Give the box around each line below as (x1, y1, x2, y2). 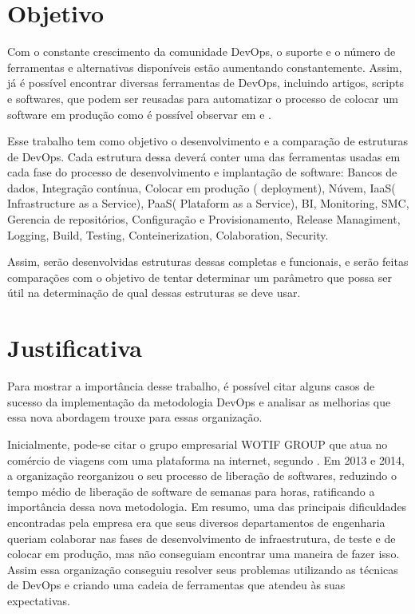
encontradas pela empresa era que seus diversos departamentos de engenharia (7, 513, 385, 530)
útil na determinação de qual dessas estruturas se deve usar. (7, 284, 301, 301)
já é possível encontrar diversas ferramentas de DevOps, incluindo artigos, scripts (7, 74, 404, 91)
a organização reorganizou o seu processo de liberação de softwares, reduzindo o (7, 467, 397, 484)
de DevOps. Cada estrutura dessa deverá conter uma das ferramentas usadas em (7, 148, 401, 164)
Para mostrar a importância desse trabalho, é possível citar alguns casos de (7, 378, 375, 394)
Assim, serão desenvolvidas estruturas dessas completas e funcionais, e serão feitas (7, 253, 409, 270)
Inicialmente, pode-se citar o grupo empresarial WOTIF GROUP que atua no (7, 435, 388, 452)
